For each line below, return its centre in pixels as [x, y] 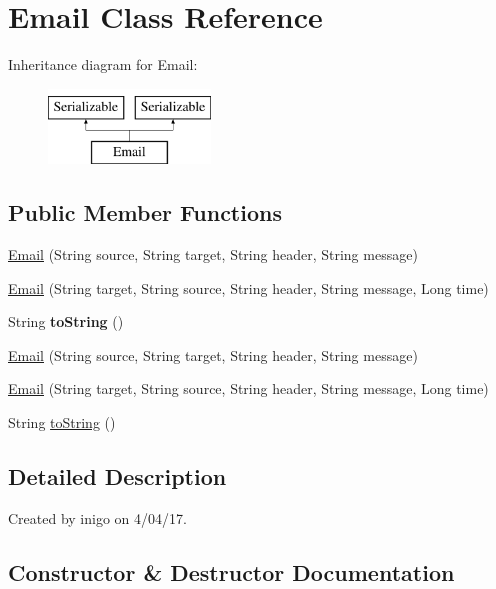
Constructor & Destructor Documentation [231, 571]
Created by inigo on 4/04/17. [97, 517]
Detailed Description [117, 476]
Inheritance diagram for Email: [103, 64]
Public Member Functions [145, 212]
